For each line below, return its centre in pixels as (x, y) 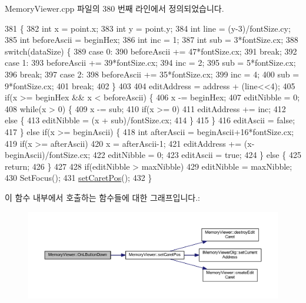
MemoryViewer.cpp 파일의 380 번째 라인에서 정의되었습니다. (114, 8)
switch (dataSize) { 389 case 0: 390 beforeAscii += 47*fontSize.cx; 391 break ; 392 (151, 51)
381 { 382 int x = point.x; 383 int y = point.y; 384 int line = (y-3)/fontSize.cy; (148, 28)
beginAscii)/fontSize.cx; (48, 155)
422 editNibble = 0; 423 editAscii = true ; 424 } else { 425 (197, 155)
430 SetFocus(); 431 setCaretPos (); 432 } (79, 178)
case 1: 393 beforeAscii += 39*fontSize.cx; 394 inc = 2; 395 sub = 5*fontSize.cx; (150, 63)
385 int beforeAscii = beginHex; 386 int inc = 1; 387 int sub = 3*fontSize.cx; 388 (152, 40)
